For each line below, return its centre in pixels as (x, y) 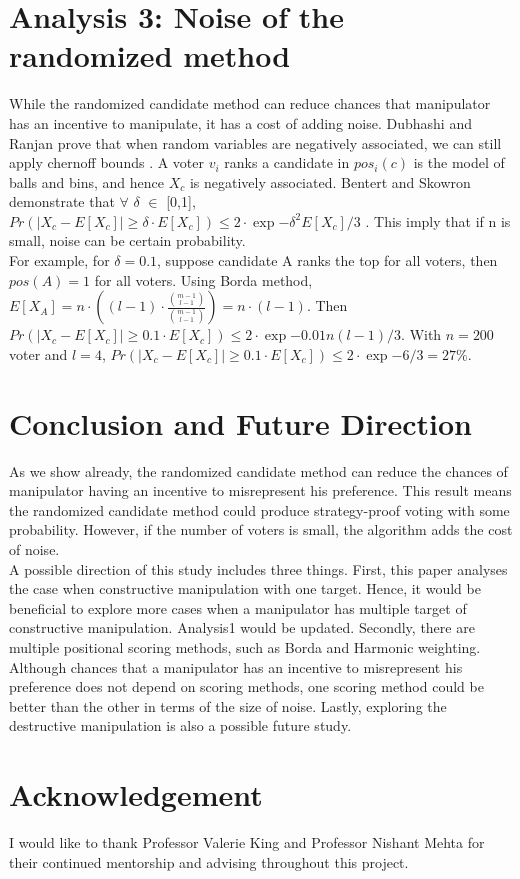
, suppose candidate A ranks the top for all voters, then (327, 260)
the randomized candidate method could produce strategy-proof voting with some (259, 509)
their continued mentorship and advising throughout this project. (209, 861)
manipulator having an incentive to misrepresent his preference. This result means (260, 490)
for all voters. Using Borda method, (203, 279)
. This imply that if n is (438, 220)
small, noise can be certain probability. (127, 240)
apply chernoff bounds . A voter (107, 162)
